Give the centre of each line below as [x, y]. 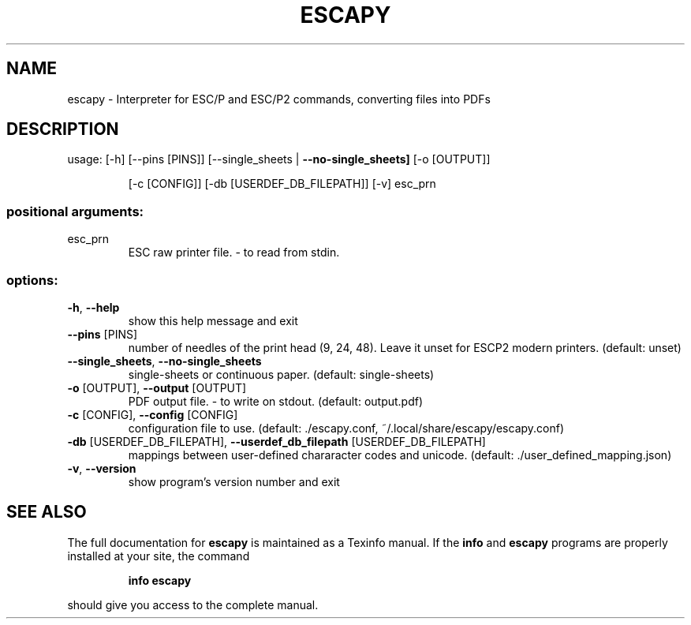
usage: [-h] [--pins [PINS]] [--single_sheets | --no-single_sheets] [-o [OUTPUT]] [279, 159]
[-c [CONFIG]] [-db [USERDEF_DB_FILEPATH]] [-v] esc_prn [282, 184]
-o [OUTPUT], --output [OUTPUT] [157, 387]
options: [32, 280]
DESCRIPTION [63, 129]
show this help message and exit [213, 320]
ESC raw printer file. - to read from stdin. [234, 253]
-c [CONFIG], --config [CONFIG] [153, 414]
